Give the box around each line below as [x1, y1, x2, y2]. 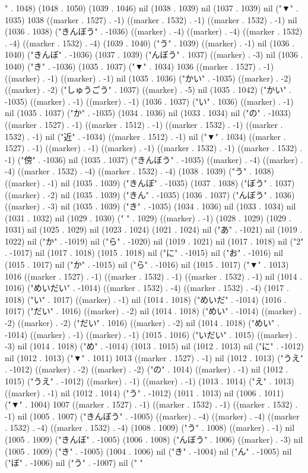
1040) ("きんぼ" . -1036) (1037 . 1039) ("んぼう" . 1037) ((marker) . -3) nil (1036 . [5, 48, 303, 61]
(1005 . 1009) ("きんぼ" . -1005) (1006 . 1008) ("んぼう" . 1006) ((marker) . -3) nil [5, 433, 303, 445]
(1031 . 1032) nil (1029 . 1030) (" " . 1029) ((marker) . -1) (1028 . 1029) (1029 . [5, 211, 291, 224]
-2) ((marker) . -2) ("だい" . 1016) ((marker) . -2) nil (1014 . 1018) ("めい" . [5, 317, 280, 329]
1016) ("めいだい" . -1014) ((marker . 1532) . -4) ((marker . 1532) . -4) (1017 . [5, 281, 289, 294]
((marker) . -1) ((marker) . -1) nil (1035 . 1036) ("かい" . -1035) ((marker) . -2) [5, 71, 291, 84]
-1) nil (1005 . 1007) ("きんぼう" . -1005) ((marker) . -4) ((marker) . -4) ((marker [5, 409, 300, 422]
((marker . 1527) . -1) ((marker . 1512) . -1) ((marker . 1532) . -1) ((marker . [5, 118, 283, 130]
